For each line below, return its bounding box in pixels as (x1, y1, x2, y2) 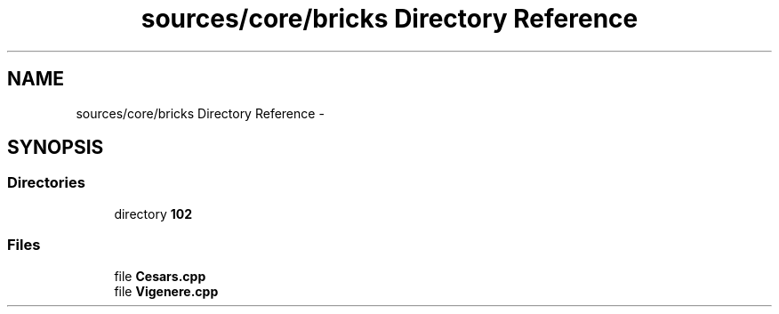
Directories (7, 173, 85, 192)
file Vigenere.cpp (114, 283, 219, 299)
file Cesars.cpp (114, 268, 206, 284)
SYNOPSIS (7, 136, 104, 159)
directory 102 (114, 205, 192, 221)
